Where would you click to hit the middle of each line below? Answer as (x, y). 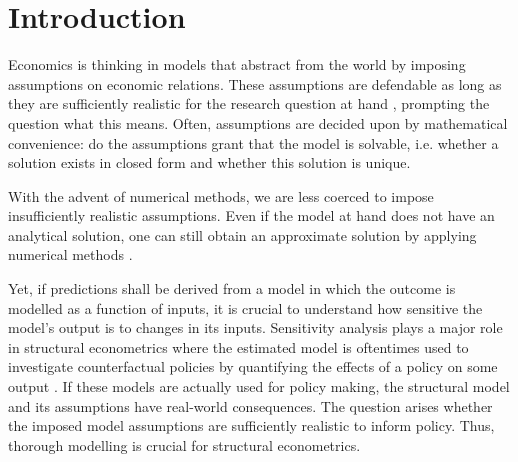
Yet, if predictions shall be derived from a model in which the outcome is (232, 288)
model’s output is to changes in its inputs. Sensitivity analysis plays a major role (255, 327)
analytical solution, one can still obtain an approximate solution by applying (242, 234)
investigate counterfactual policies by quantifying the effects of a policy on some (253, 366)
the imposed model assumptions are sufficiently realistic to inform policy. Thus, (251, 425)
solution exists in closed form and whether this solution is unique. (209, 162)
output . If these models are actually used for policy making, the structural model (259, 386)
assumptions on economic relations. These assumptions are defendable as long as (255, 83)
